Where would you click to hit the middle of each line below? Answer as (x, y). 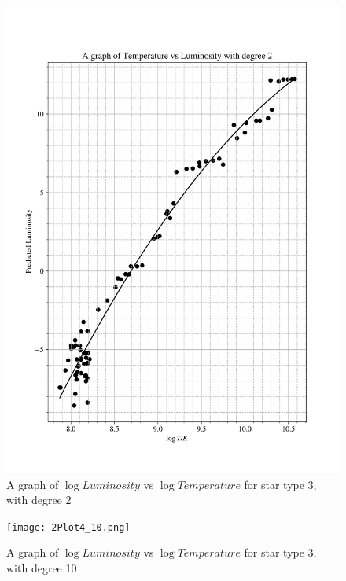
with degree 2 (39, 500)
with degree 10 (42, 567)
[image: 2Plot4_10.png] (68, 527)
